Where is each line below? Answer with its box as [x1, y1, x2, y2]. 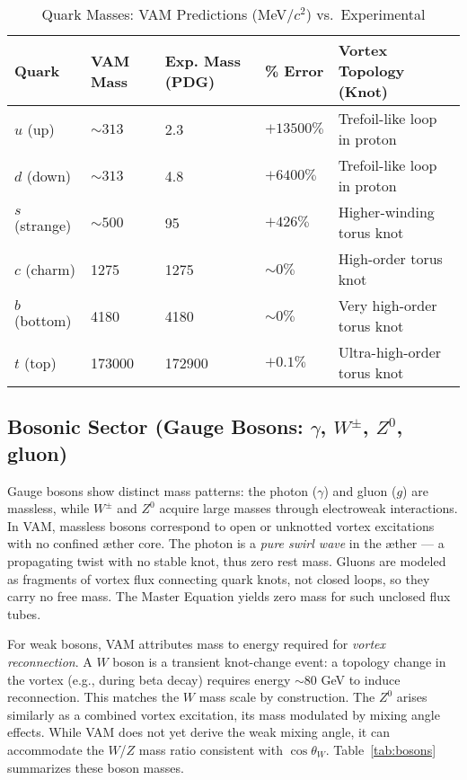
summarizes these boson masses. [7, 758, 184, 776]
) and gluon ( [323, 481, 397, 500]
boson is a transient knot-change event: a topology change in [112, 651, 446, 670]
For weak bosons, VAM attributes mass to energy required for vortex [7, 634, 385, 653]
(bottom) [14, 310, 72, 331]
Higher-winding [338, 201, 435, 222]
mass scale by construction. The [198, 687, 375, 706]
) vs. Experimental [305, 4, 426, 24]
